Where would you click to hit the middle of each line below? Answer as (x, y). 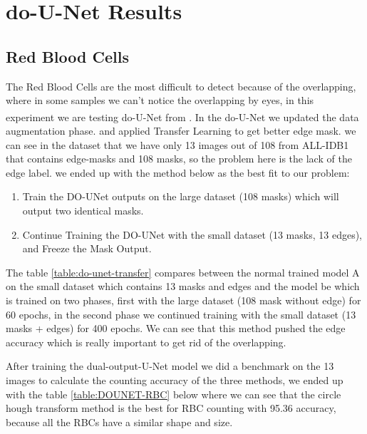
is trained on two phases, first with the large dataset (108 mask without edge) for (183, 300)
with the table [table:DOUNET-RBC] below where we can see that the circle (174, 394)
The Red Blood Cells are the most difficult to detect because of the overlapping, (181, 86)
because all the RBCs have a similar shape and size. (119, 422)
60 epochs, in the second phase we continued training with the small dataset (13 (181, 314)
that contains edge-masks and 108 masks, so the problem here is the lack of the (179, 159)
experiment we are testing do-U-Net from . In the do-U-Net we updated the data (182, 117)
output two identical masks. (83, 210)
